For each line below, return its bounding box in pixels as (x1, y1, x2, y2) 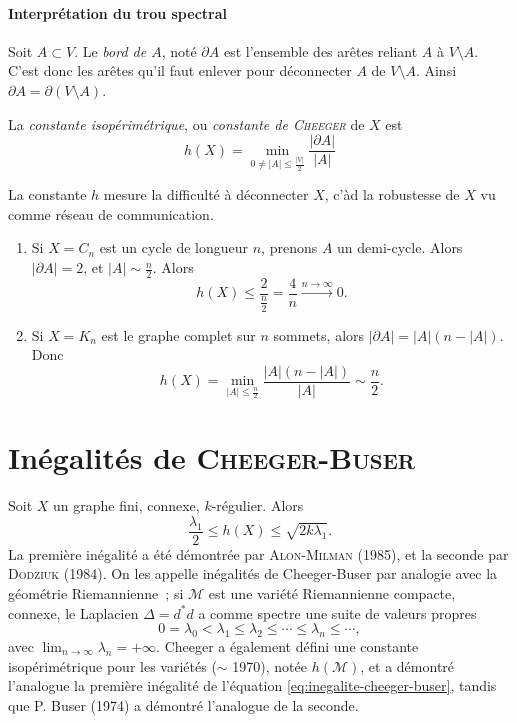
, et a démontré (360, 655, 455, 676)
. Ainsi (415, 60, 457, 81)
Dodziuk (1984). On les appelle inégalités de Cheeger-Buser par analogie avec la (8, 563, 498, 584)
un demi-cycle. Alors (337, 237, 463, 258)
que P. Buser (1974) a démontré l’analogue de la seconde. (8, 694, 359, 715)
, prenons (261, 237, 318, 258)
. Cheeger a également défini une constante (156, 635, 419, 656)
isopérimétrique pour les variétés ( (8, 655, 217, 676)
